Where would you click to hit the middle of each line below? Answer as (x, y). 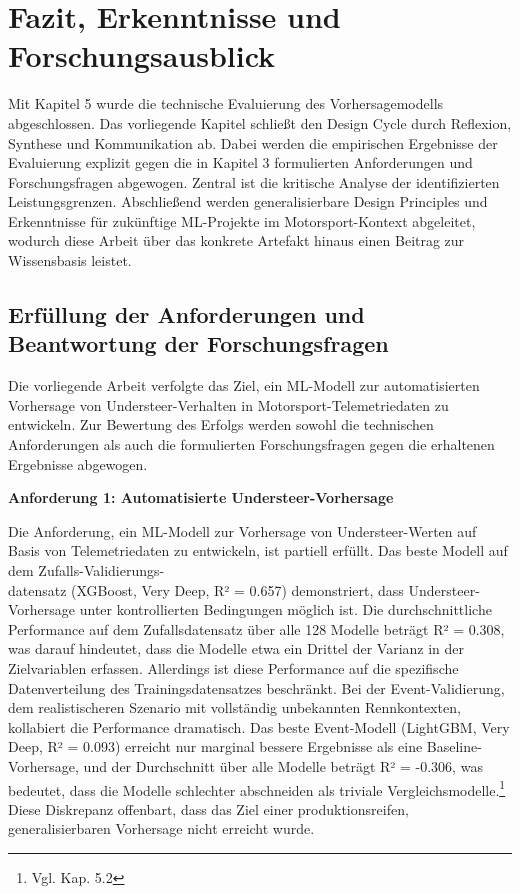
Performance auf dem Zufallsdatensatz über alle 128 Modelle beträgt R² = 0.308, (256, 628)
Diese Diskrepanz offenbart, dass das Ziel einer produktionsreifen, (208, 808)
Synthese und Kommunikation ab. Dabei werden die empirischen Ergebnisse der (253, 142)
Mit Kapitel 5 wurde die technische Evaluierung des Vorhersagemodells (226, 103)
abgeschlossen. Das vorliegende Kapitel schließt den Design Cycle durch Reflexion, (260, 122)
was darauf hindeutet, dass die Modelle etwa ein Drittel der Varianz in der (236, 648)
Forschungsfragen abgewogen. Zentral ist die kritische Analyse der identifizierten (254, 181)
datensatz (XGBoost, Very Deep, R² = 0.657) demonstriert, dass (206, 589)
